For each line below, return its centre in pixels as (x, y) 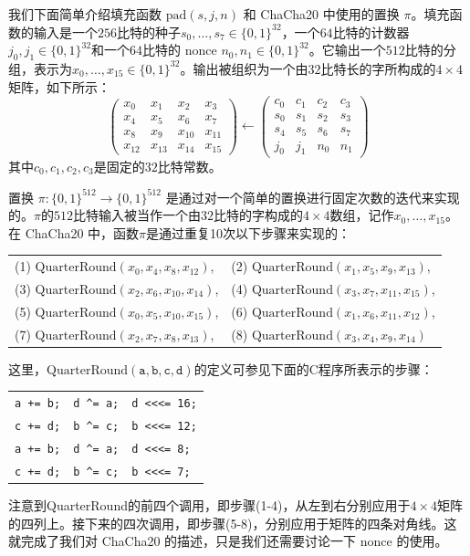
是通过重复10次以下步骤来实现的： (249, 232)
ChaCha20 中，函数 (82, 232)
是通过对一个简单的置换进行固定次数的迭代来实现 (313, 197)
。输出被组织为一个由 (244, 68)
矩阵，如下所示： (59, 86)
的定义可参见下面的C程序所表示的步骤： (313, 368)
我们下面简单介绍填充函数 (85, 14)
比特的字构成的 (258, 215)
